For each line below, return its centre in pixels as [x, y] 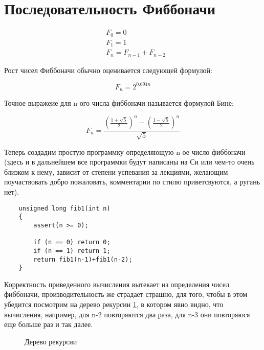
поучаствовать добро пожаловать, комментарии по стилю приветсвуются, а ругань [132, 182]
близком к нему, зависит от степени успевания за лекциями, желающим [116, 171]
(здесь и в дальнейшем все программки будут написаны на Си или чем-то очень [129, 162]
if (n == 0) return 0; [72, 242]
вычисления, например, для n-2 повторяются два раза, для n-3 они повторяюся [127, 314]
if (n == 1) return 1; [72, 251]
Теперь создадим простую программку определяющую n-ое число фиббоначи [125, 151]
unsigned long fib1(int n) [64, 208]
